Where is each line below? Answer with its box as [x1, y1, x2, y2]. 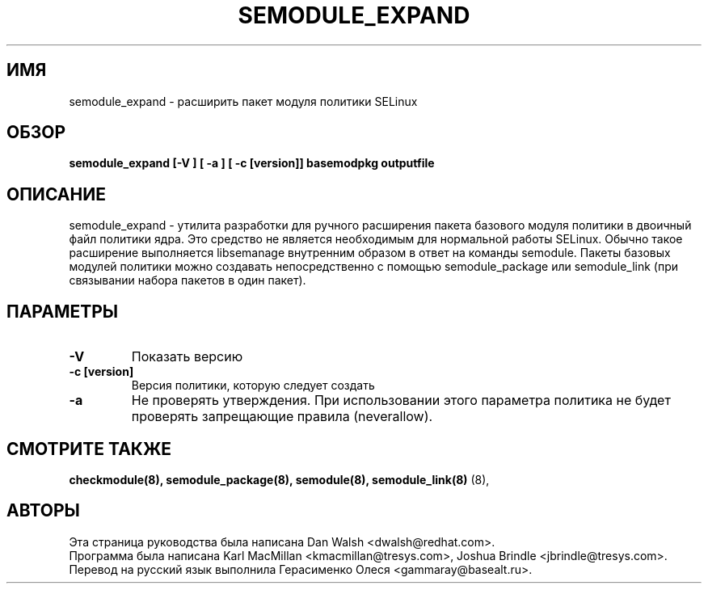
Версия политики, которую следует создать [131, 378, 375, 393]
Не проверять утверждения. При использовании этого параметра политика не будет [131, 392, 671, 409]
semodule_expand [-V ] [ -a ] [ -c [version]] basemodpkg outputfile [69, 156, 435, 171]
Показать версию [131, 348, 243, 365]
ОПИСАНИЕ [6, 183, 106, 204]
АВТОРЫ [6, 500, 80, 521]
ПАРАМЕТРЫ [6, 301, 119, 322]
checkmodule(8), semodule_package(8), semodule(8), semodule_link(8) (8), [69, 472, 490, 487]
